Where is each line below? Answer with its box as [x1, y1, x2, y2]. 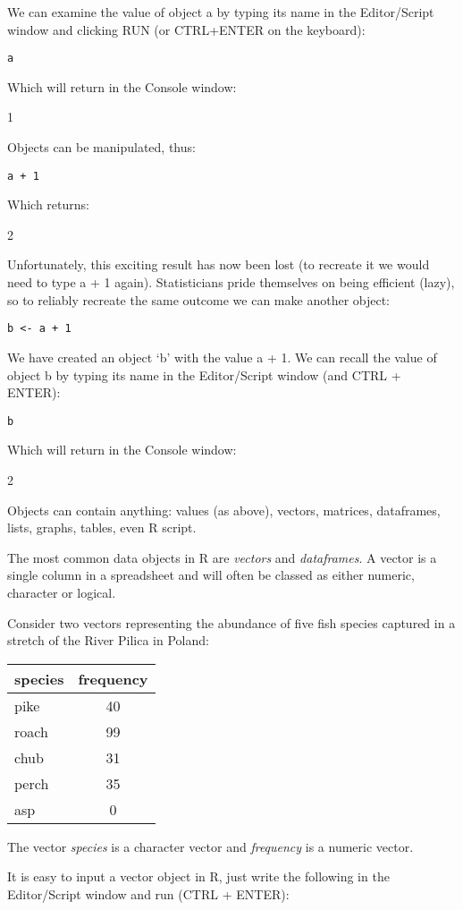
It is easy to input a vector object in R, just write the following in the [7, 867, 390, 886]
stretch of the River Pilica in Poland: [7, 631, 209, 650]
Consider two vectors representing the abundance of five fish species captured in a [7, 613, 456, 632]
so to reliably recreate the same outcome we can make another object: [7, 290, 391, 309]
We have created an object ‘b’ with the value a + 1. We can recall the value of [7, 347, 437, 366]
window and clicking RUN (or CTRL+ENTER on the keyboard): [7, 20, 366, 38]
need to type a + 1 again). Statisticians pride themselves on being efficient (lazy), [7, 273, 455, 292]
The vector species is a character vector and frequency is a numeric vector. [7, 837, 414, 855]
